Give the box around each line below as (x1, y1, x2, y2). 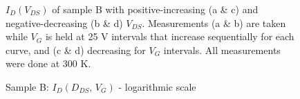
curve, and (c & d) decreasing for (6, 42, 146, 57)
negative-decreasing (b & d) (6, 15, 123, 30)
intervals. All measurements (163, 42, 281, 57)
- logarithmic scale (118, 79, 196, 93)
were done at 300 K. (6, 56, 91, 71)
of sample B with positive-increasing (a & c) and (52, 2, 259, 16)
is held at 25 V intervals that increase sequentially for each (45, 29, 294, 44)
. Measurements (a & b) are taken (142, 15, 286, 30)
